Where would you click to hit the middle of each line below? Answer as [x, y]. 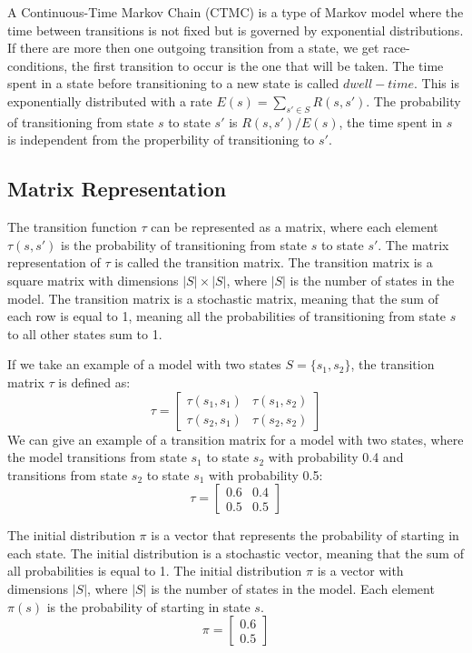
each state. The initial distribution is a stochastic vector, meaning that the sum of [236, 553]
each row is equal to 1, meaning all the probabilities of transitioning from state [227, 316]
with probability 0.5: [266, 474]
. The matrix [413, 244]
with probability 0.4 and [336, 457]
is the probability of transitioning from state [184, 244]
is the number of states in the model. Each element [293, 589]
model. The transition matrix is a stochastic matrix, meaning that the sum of [223, 298]
